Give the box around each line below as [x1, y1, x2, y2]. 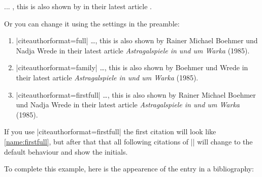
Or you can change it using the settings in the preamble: [4, 18, 180, 28]
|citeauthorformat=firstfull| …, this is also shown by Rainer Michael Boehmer [16, 89, 256, 100]
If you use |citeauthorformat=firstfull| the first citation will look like [4, 126, 216, 137]
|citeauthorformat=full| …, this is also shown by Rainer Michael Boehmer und [16, 35, 258, 46]
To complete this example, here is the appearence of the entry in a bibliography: [4, 163, 254, 174]
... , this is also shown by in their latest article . [4, 1, 152, 11]
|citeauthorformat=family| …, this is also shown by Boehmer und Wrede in [16, 62, 248, 73]
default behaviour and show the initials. [4, 146, 128, 157]
